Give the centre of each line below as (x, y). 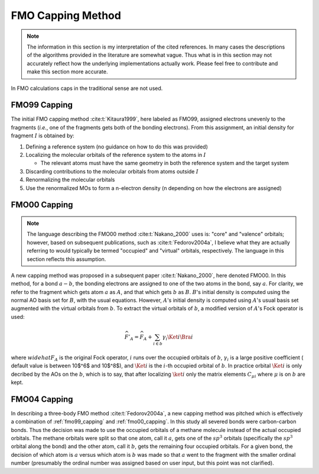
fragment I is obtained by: (43, 136)
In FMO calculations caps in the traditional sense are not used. (87, 88)
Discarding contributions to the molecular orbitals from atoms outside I (112, 171)
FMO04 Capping (42, 399)
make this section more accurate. (67, 72)
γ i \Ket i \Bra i (178, 337)
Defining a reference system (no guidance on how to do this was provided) (117, 146)
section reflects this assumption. (66, 259)
